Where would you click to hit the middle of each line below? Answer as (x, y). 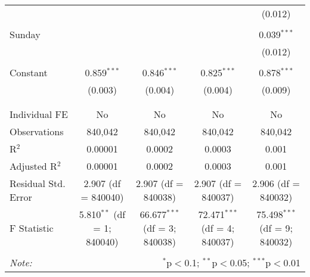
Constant (29, 72)
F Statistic (32, 228)
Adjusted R (33, 166)
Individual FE (39, 114)
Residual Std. (38, 183)
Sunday (25, 34)
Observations (37, 131)
